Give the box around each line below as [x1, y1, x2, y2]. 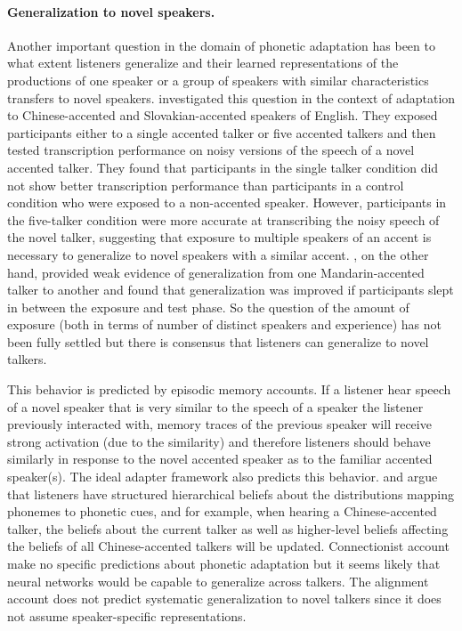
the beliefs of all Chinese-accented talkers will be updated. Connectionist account [7, 537, 450, 555]
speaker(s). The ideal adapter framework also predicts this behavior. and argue [7, 467, 438, 486]
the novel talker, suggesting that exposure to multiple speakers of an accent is [7, 228, 432, 247]
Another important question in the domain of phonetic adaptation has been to [7, 36, 435, 54]
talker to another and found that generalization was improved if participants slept [7, 280, 454, 299]
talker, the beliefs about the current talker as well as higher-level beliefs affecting [7, 519, 449, 538]
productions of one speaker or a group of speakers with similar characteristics [7, 70, 429, 89]
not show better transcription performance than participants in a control [7, 175, 404, 194]
